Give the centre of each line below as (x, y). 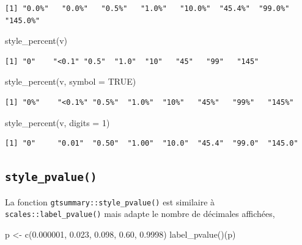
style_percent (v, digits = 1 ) (57, 122)
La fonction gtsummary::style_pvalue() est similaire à (110, 201)
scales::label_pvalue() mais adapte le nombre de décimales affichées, (140, 214)
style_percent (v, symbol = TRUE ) (71, 81)
